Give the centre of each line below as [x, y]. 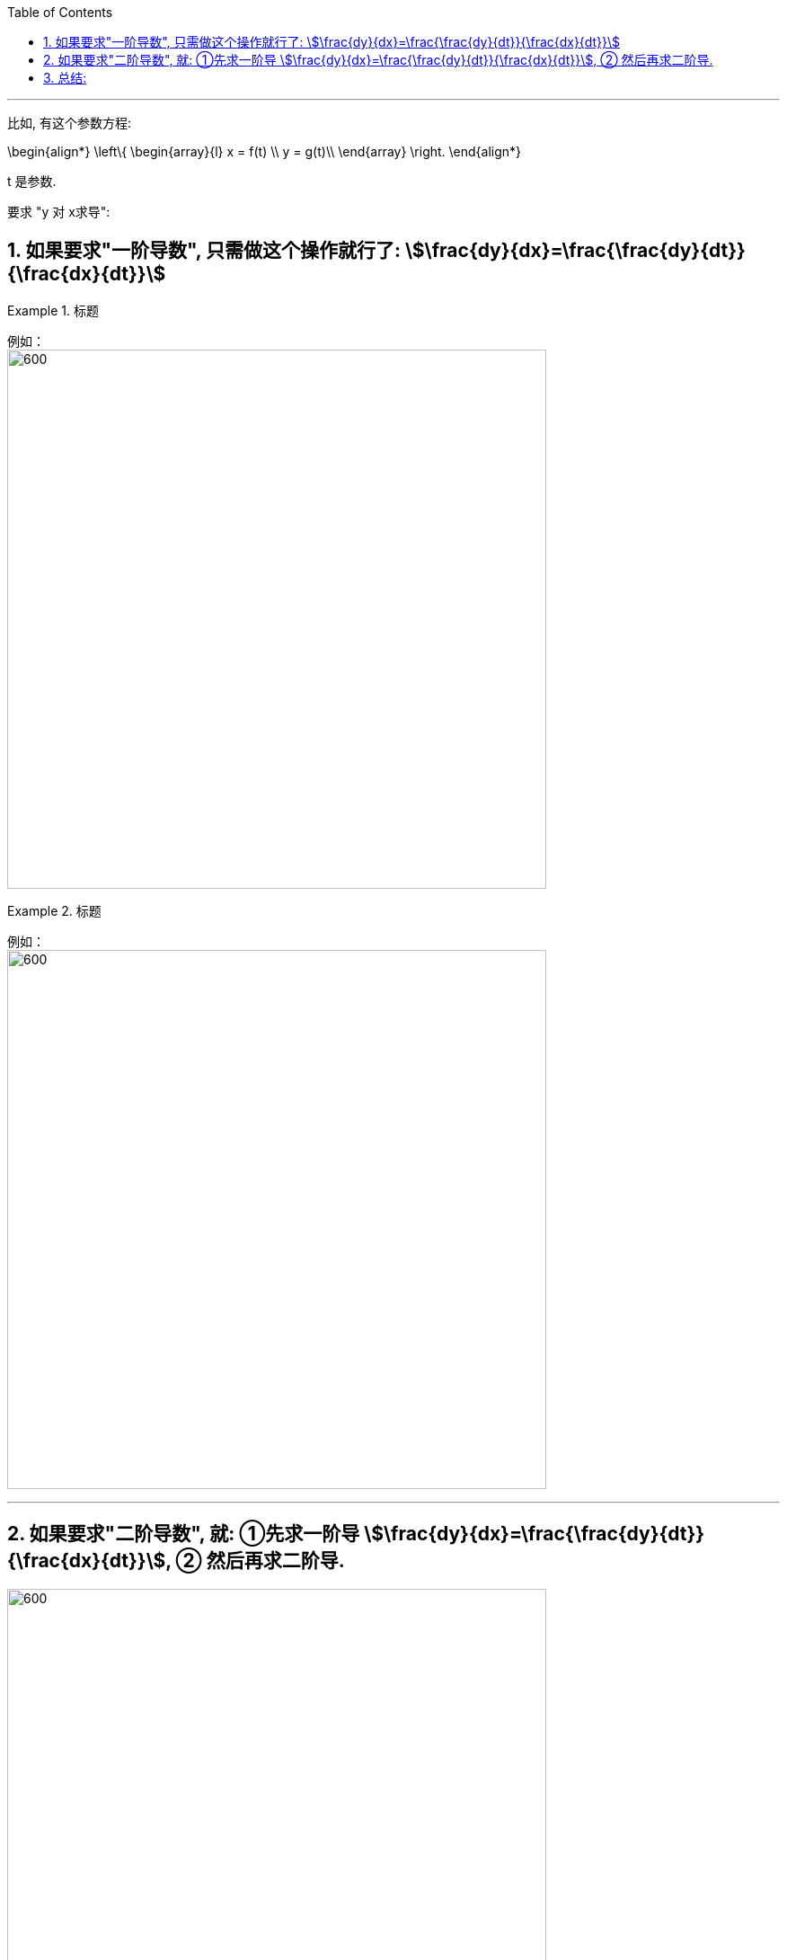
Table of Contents [60, 12]
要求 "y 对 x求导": [59, 212]
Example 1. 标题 [53, 310]
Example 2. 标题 [54, 910]
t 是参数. [32, 181]
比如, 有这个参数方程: [70, 123]
